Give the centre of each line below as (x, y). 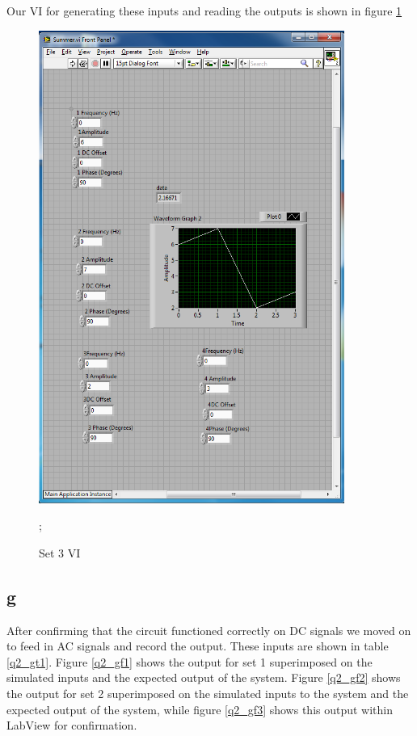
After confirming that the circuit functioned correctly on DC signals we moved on (209, 630)
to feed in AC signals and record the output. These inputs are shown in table (198, 646)
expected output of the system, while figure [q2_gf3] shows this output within (200, 709)
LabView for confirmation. (72, 725)
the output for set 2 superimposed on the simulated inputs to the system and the (208, 693)
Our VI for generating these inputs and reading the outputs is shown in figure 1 (204, 11)
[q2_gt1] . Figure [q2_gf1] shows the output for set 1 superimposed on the (190, 661)
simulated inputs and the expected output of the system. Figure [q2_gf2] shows (204, 677)
